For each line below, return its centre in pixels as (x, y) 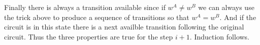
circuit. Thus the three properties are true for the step (89, 36)
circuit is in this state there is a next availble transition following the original (124, 27)
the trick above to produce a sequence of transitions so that (97, 17)
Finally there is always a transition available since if (85, 7)
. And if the (238, 17)
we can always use (226, 7)
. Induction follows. (220, 36)
